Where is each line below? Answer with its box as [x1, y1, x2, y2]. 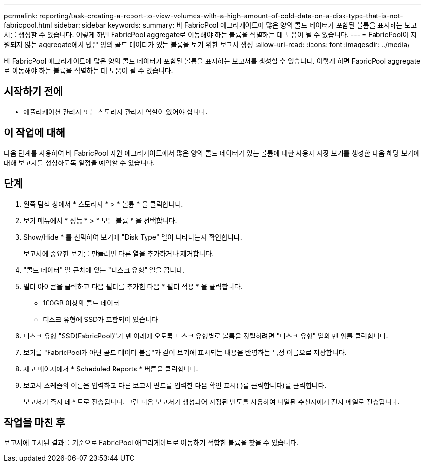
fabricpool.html [4, 21, 52, 29]
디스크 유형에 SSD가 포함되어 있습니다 [43, 315, 158, 323]
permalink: [4, 12, 38, 20]
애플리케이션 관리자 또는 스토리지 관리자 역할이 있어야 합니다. [23, 107, 208, 116]
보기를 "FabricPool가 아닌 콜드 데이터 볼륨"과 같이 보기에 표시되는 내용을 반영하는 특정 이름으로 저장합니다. [23, 348, 347, 356]
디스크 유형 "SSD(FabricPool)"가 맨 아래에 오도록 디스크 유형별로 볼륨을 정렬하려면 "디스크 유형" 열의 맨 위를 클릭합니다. [23, 331, 388, 340]
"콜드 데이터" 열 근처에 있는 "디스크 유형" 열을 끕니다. [23, 265, 185, 274]
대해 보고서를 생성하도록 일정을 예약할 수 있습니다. [4, 158, 155, 167]
